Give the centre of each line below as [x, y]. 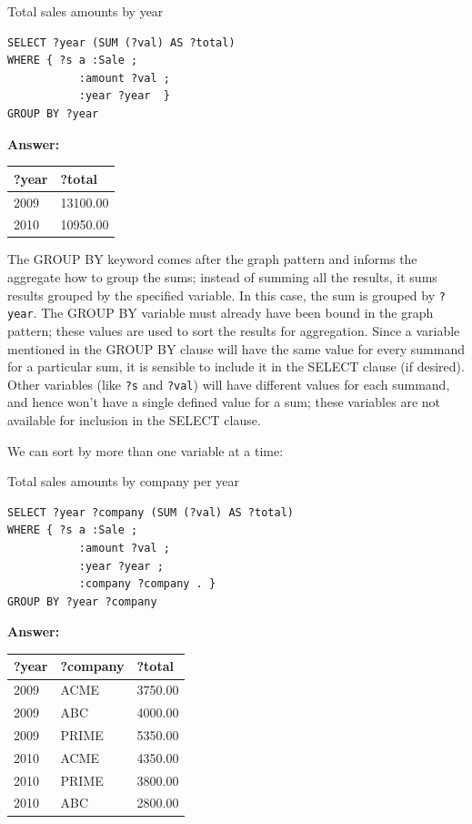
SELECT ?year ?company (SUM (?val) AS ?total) [151, 512]
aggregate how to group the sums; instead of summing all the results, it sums [222, 277]
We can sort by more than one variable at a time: [146, 450]
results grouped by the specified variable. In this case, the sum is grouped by [221, 295]
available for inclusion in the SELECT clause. [134, 419]
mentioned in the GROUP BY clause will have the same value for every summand [236, 348]
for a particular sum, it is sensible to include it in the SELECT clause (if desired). [236, 366]
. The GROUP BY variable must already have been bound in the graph [233, 313]
